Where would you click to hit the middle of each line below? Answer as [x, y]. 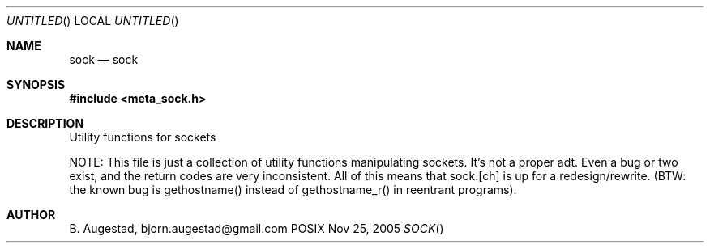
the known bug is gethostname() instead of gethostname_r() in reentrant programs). [293, 190]
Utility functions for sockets [143, 137]
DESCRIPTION [45, 123]
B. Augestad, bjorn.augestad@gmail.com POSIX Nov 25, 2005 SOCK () [257, 228]
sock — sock [104, 59]
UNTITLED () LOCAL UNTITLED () [93, 21]
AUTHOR [31, 215]
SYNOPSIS [36, 84]
